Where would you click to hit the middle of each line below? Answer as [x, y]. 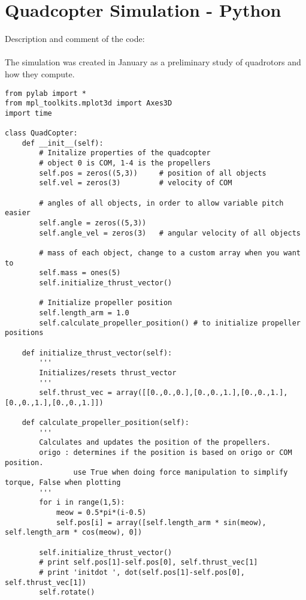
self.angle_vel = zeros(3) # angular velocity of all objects [170, 233]
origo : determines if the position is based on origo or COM [166, 453]
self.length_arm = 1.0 [84, 313]
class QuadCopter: [41, 133]
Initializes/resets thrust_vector [108, 373]
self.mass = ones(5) [80, 273]
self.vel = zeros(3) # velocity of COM [136, 183]
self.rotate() [67, 593]
